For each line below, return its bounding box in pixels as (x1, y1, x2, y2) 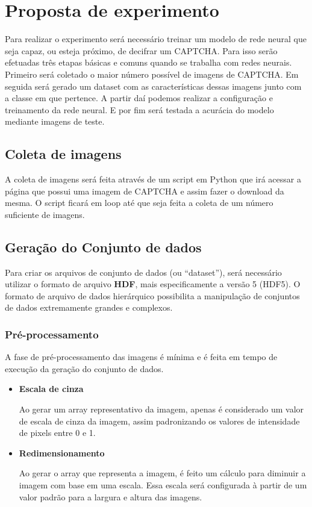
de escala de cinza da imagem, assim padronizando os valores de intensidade (19, 414, 300, 427)
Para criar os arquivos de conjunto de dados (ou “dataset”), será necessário (5, 266, 282, 278)
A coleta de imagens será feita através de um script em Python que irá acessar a (5, 173, 301, 185)
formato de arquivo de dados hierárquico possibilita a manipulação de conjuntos (5, 289, 300, 302)
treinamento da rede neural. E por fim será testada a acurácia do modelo (5, 103, 274, 116)
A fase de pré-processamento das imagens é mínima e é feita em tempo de (5, 350, 278, 363)
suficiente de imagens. (5, 208, 85, 220)
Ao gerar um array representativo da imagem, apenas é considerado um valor (19, 403, 304, 415)
